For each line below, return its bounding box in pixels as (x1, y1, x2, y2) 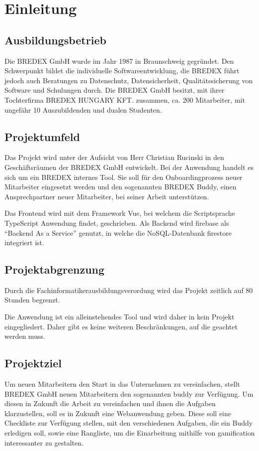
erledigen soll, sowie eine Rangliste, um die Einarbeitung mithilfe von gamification (4, 428, 255, 438)
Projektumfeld (4, 129, 80, 144)
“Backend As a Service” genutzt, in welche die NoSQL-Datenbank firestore (4, 227, 232, 238)
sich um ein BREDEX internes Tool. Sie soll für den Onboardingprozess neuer (4, 171, 243, 182)
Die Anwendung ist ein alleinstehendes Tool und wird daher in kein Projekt (4, 311, 235, 322)
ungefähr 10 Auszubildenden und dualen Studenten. (4, 104, 162, 115)
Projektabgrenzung (4, 262, 105, 277)
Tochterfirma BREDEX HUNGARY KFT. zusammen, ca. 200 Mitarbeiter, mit (4, 94, 245, 105)
